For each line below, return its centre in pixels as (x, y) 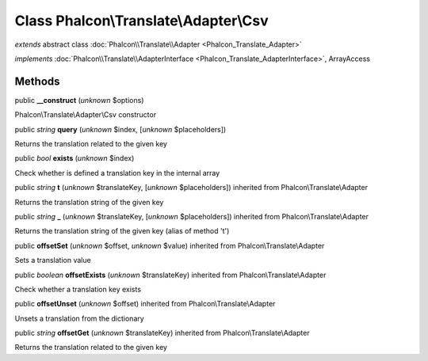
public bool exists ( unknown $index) (75, 158)
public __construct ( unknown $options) (79, 100)
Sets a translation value (53, 260)
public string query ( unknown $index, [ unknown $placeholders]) (120, 129)
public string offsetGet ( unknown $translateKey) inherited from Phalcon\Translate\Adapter (162, 333)
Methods (37, 81)
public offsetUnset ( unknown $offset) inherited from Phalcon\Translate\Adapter (145, 304)
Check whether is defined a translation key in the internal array (117, 173)
